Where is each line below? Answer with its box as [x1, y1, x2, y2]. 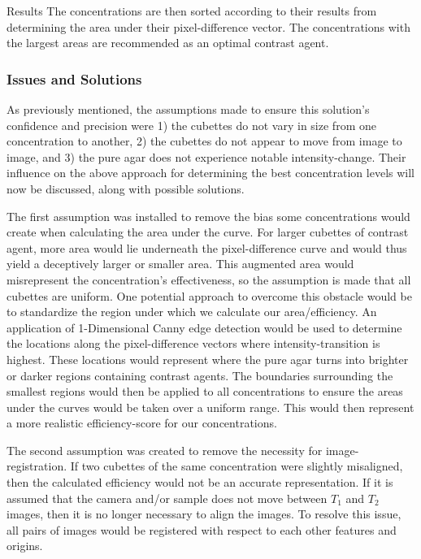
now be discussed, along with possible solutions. [7, 180, 245, 197]
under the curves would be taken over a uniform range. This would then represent [7, 398, 414, 415]
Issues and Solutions [7, 68, 142, 89]
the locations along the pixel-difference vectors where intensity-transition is [7, 335, 380, 352]
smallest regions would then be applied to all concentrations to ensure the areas [7, 383, 403, 400]
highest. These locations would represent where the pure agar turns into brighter [7, 350, 409, 367]
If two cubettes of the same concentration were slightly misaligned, [70, 457, 403, 474]
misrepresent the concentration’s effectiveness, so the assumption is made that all [7, 271, 411, 288]
